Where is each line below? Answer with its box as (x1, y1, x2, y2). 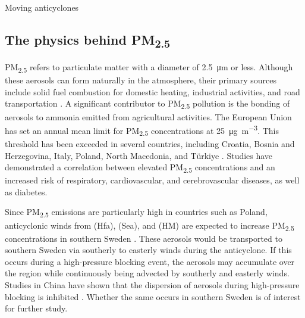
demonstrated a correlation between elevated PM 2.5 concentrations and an (5, 161, 275, 174)
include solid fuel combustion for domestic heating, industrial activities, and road (5, 85, 300, 98)
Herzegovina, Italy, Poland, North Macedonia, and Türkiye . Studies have (5, 149, 273, 161)
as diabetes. (5, 185, 48, 198)
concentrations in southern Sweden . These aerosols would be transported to (5, 232, 282, 244)
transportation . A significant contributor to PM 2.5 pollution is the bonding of (5, 97, 290, 111)
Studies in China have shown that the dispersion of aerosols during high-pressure (5, 279, 300, 291)
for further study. (5, 302, 68, 314)
